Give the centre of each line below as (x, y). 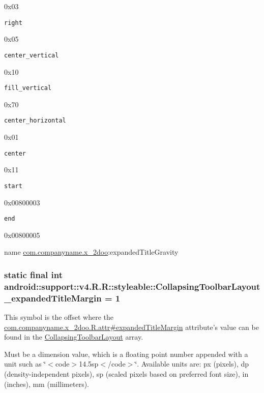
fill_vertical (28, 88)
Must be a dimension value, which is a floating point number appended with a (126, 354)
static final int (34, 274)
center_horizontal (35, 121)
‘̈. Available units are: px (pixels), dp (192, 364)
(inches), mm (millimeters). (47, 384)
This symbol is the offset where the (59, 317)
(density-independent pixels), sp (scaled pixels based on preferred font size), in (126, 373)
